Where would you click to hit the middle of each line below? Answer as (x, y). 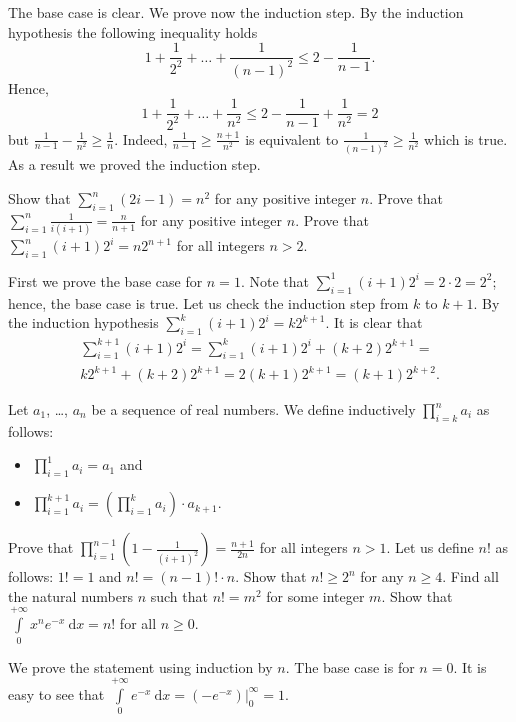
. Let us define (430, 547)
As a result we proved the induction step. (134, 164)
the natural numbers (71, 595)
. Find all (470, 576)
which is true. (466, 138)
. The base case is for (350, 666)
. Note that (274, 280)
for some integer (315, 595)
